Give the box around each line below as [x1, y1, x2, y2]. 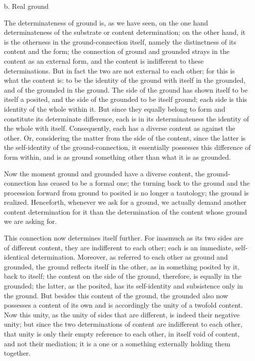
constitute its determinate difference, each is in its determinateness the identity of [4, 113, 249, 123]
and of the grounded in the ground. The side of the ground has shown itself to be [4, 84, 248, 95]
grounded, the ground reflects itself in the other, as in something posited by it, [4, 261, 240, 271]
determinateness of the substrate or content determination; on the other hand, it [4, 27, 246, 37]
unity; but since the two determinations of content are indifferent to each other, [4, 319, 243, 329]
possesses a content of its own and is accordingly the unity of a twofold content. [4, 300, 243, 310]
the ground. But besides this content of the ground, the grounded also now [4, 290, 228, 300]
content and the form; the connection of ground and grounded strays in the [4, 46, 230, 56]
